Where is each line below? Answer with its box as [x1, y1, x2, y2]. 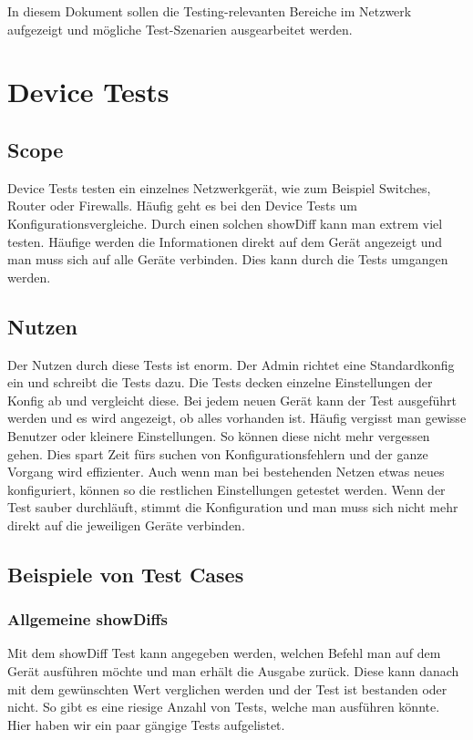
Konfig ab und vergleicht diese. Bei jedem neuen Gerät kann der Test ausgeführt [7, 390, 458, 409]
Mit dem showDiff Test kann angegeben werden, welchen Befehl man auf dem [7, 643, 441, 663]
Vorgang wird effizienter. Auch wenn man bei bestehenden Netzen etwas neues [7, 462, 445, 481]
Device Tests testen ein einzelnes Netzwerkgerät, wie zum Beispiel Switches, [7, 178, 431, 197]
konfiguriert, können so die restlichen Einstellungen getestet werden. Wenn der [7, 479, 446, 498]
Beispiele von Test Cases [7, 560, 244, 588]
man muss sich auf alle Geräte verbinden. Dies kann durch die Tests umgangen [7, 250, 448, 269]
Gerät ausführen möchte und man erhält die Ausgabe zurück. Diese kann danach [7, 662, 459, 681]
